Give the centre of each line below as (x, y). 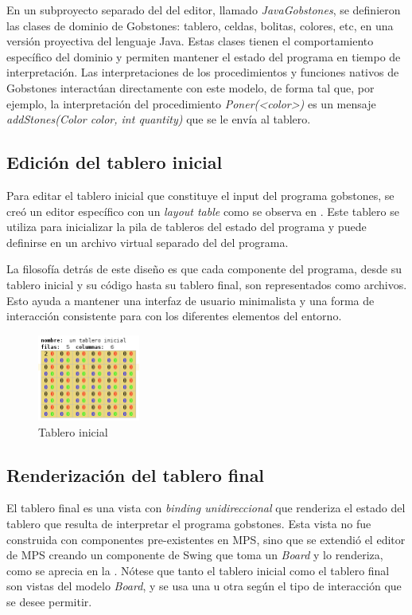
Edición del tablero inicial (115, 162)
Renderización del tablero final (136, 474)
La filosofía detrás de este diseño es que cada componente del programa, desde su (204, 269)
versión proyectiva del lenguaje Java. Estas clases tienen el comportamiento (190, 41)
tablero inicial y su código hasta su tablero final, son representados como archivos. (207, 284)
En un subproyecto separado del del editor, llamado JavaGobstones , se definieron (204, 10)
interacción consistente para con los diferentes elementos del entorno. (174, 316)
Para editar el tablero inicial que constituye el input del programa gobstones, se (200, 195)
